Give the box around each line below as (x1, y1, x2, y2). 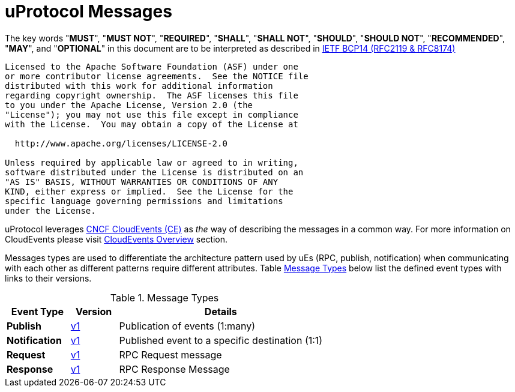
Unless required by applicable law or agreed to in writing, (5, 157, 298, 167)
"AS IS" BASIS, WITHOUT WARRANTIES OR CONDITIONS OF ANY (5, 176, 279, 187)
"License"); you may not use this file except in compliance (5, 109, 298, 119)
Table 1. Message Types (110, 291, 219, 304)
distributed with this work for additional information (5, 80, 273, 91)
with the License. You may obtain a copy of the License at (5, 119, 298, 129)
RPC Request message (119, 348, 222, 361)
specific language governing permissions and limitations (5, 196, 283, 206)
